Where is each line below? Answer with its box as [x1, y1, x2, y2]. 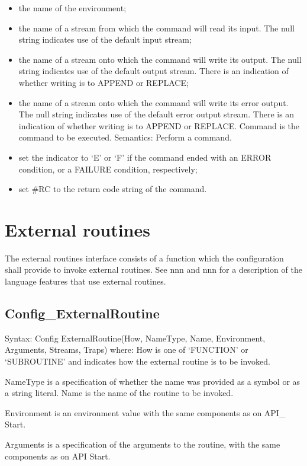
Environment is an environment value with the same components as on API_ [5, 406, 286, 419]
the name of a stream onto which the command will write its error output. [18, 96, 289, 108]
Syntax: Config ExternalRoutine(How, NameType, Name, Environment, [5, 331, 266, 344]
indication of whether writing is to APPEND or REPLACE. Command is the [18, 119, 299, 132]
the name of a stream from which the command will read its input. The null [18, 21, 295, 34]
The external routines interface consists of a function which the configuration [5, 251, 284, 264]
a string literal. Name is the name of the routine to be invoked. [5, 387, 234, 399]
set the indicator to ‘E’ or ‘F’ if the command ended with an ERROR [18, 151, 272, 163]
